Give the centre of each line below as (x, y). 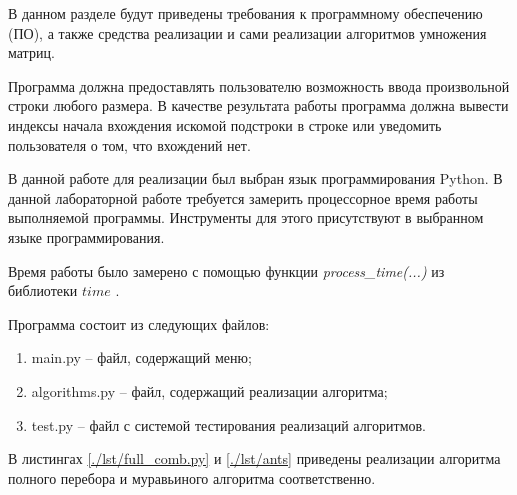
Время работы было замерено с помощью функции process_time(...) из (226, 270)
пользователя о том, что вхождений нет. (129, 144)
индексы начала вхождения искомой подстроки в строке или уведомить (225, 124)
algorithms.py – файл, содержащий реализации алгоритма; (209, 390)
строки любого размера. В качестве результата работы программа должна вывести (258, 105)
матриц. (31, 52)
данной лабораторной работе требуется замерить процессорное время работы (243, 197)
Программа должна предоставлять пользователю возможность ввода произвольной (259, 85)
